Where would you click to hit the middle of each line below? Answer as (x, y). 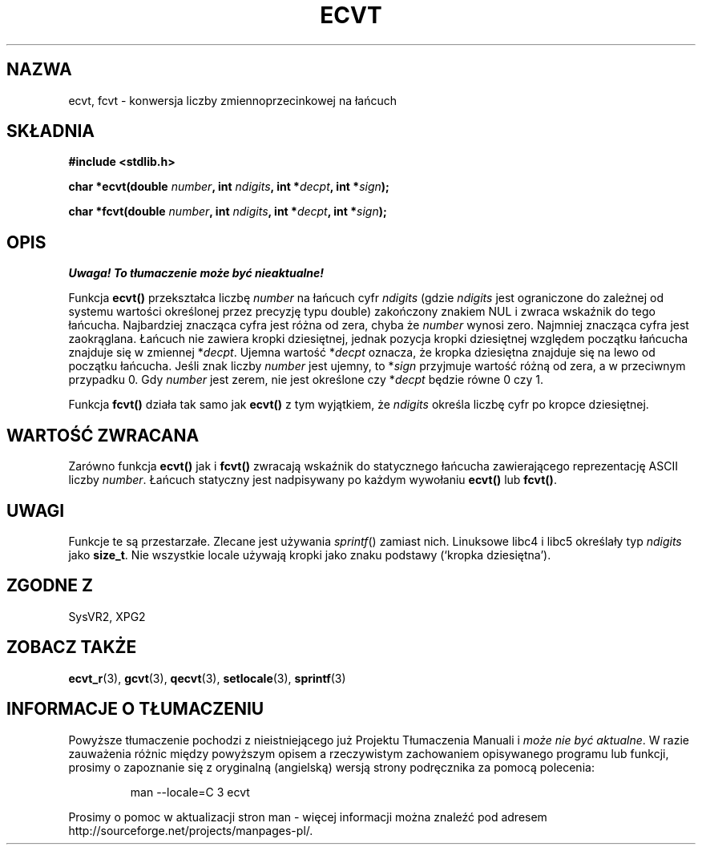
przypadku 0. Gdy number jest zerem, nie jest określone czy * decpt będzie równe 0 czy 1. (306, 380)
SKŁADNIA (50, 131)
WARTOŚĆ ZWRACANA (103, 435)
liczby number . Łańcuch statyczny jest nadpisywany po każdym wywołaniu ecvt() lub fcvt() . (313, 480)
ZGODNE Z (50, 586)
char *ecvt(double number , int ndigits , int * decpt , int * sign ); (229, 187)
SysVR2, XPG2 (107, 616)
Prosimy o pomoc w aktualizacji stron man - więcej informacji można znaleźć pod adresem (308, 817)
